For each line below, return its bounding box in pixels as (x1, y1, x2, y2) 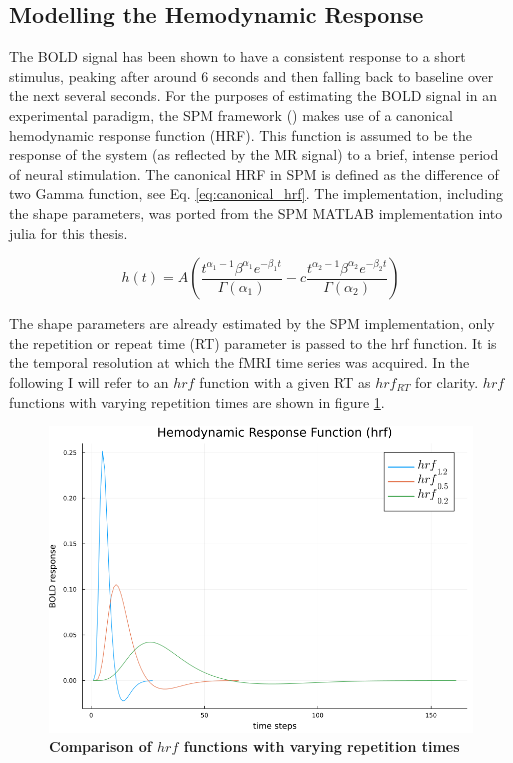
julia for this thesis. (9, 222, 128, 243)
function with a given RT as (199, 371, 371, 392)
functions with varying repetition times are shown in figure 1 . (9, 391, 385, 412)
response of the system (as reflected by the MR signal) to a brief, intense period (9, 144, 499, 165)
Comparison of (49, 736, 152, 757)
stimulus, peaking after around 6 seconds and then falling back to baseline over (9, 65, 494, 86)
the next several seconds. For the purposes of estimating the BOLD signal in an (9, 85, 497, 106)
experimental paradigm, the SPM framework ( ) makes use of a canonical (9, 104, 453, 125)
